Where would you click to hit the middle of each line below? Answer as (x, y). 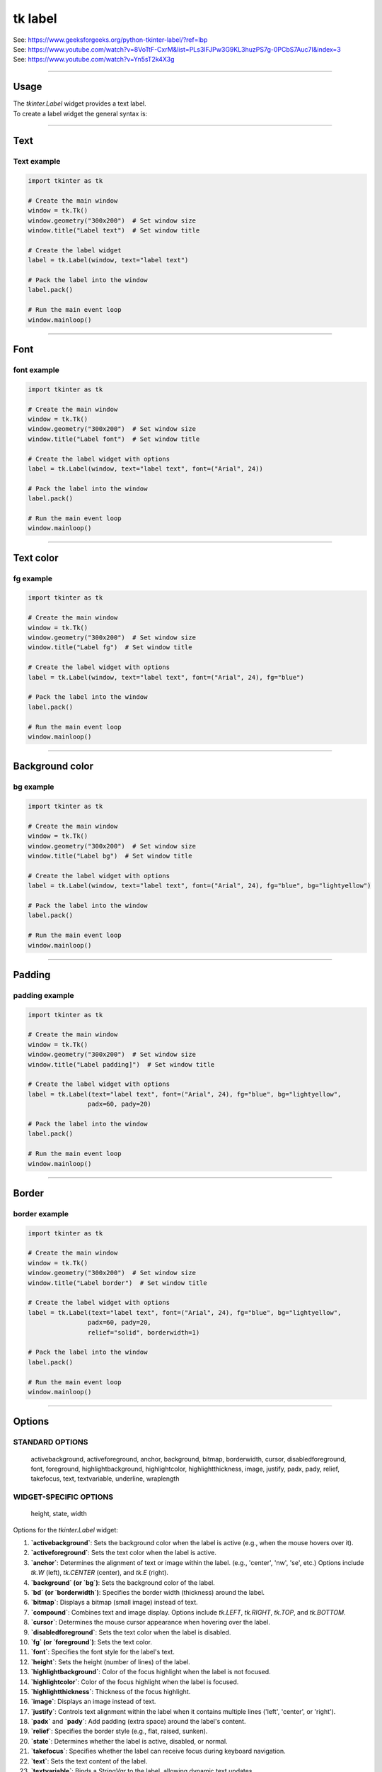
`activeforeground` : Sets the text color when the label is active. (124, 1553)
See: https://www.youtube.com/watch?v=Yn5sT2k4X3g (94, 60)
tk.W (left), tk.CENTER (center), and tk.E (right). (100, 1573)
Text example (37, 162)
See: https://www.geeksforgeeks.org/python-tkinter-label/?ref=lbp (110, 40)
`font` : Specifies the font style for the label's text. (103, 1652)
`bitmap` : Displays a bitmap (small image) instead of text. (114, 1603)
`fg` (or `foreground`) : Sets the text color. (91, 1642)
